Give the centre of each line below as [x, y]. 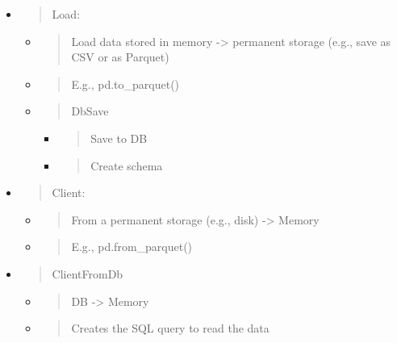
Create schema [127, 165]
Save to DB [119, 138]
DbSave [90, 111]
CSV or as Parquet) [120, 57]
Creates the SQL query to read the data [170, 328]
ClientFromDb [88, 273]
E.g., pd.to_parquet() [125, 84]
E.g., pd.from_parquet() [132, 247]
